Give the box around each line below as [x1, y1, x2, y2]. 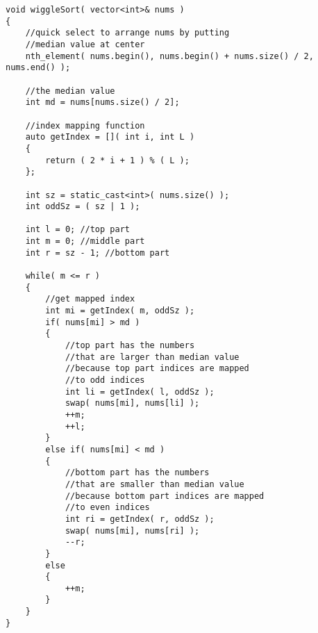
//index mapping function [25, 120, 145, 131]
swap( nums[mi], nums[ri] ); [65, 525, 200, 536]
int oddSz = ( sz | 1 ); [25, 202, 140, 212]
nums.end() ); [6, 63, 71, 73]
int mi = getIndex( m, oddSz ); [45, 306, 195, 316]
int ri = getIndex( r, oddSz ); [65, 513, 215, 524]
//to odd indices [65, 375, 145, 385]
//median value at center [25, 39, 145, 49]
